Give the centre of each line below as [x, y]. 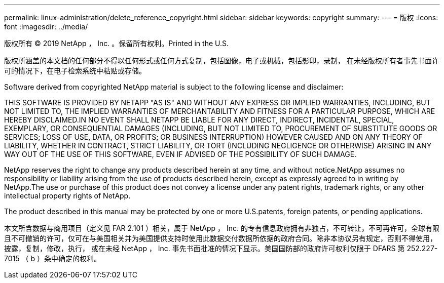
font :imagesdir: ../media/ [46, 27]
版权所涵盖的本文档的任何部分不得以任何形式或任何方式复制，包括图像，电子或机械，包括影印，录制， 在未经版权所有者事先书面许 [221, 60]
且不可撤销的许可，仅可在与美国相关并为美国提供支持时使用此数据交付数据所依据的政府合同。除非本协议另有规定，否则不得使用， [220, 238]
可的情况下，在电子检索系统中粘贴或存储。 [75, 71]
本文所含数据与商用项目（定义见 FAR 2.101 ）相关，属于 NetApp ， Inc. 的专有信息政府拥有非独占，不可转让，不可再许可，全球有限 [222, 228]
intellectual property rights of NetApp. [67, 196]
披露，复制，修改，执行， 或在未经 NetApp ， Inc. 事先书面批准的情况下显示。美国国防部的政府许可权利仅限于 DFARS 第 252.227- [221, 248]
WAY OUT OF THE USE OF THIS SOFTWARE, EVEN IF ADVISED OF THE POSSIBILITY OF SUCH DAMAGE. [180, 154]
